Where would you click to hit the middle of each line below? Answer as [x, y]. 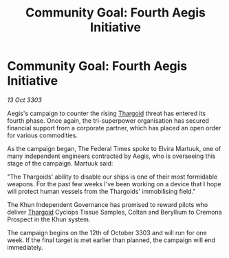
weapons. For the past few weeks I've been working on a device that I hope [114, 183]
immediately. [25, 247]
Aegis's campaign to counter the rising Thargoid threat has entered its [107, 113]
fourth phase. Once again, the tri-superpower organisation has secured [108, 120]
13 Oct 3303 [25, 100]
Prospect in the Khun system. [49, 219]
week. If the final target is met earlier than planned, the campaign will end [111, 240]
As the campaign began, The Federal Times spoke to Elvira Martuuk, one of [114, 148]
